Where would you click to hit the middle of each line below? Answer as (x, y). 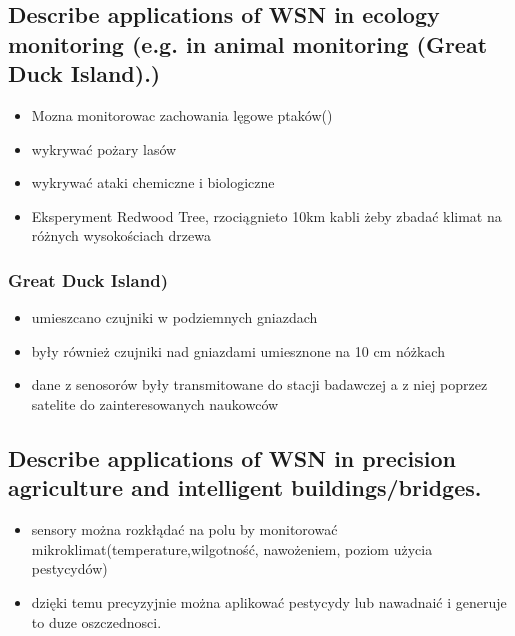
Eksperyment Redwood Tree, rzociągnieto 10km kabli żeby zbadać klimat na (266, 215)
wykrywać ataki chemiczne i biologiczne (153, 182)
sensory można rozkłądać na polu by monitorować (184, 529)
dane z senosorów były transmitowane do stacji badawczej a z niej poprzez (259, 384)
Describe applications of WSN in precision (232, 457)
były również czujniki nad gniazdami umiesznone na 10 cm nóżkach (238, 350)
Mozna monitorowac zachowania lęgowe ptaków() (182, 114)
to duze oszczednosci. (96, 621)
